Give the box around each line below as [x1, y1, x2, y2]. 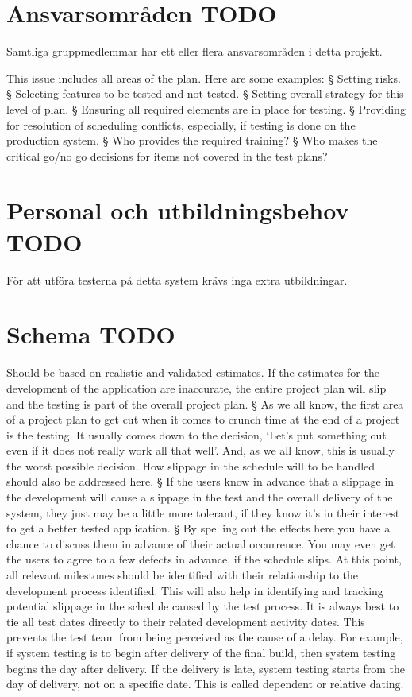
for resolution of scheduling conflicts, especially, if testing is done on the [6, 116, 356, 133]
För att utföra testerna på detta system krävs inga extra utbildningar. [6, 271, 348, 288]
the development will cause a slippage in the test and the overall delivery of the [6, 489, 393, 505]
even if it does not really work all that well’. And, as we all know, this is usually [6, 442, 395, 459]
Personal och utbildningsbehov [6, 194, 349, 227]
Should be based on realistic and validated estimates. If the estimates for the [6, 364, 379, 381]
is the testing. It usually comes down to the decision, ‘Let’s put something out [6, 426, 387, 443]
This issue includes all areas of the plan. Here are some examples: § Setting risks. [6, 69, 401, 86]
